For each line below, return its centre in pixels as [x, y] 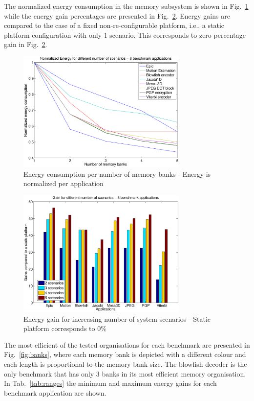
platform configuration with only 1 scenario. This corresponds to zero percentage [125, 35]
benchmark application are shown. [55, 392]
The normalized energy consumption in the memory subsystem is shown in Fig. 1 [126, 6]
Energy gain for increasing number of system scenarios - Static [117, 318]
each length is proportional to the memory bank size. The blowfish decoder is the [126, 364]
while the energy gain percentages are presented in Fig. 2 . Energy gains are [117, 15]
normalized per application [63, 183]
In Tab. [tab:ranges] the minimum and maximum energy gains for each [110, 383]
